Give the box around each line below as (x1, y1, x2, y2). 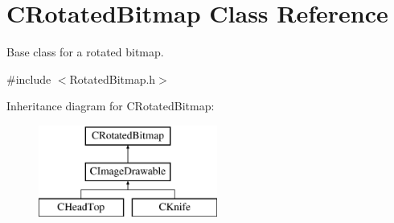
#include (6, 70, 51, 87)
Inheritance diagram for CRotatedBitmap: (6, 97, 215, 114)
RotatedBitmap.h (69, 70, 156, 87)
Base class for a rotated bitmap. (6, 43, 164, 60)
